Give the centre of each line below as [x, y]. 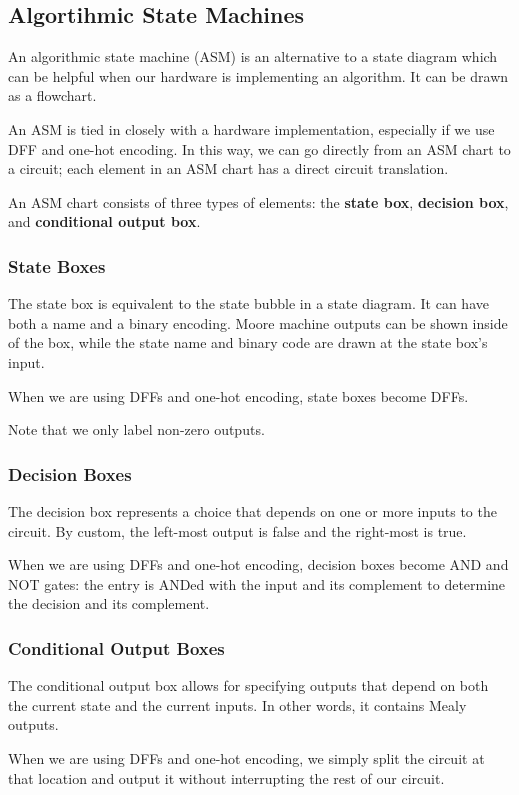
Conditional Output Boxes [116, 647]
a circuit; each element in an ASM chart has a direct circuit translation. [228, 168]
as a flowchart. [52, 95]
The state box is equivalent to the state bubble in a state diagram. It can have [248, 303]
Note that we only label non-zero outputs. [136, 429]
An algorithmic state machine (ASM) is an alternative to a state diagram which [253, 56]
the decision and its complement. [109, 603]
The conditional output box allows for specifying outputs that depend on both [248, 685]
